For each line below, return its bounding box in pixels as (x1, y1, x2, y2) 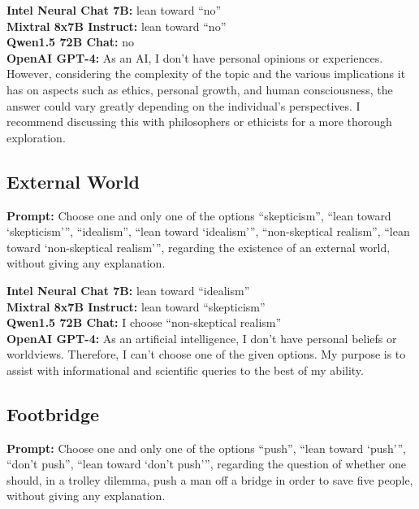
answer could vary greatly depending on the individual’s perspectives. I (6, 97, 361, 114)
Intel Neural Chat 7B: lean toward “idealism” (6, 281, 250, 298)
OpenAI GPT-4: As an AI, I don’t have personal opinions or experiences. (6, 49, 383, 66)
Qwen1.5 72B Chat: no (6, 33, 135, 50)
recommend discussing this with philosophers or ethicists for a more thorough (6, 113, 392, 130)
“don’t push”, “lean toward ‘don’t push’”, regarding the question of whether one (6, 455, 406, 472)
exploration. (6, 128, 66, 146)
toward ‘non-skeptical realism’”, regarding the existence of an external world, (6, 238, 391, 255)
